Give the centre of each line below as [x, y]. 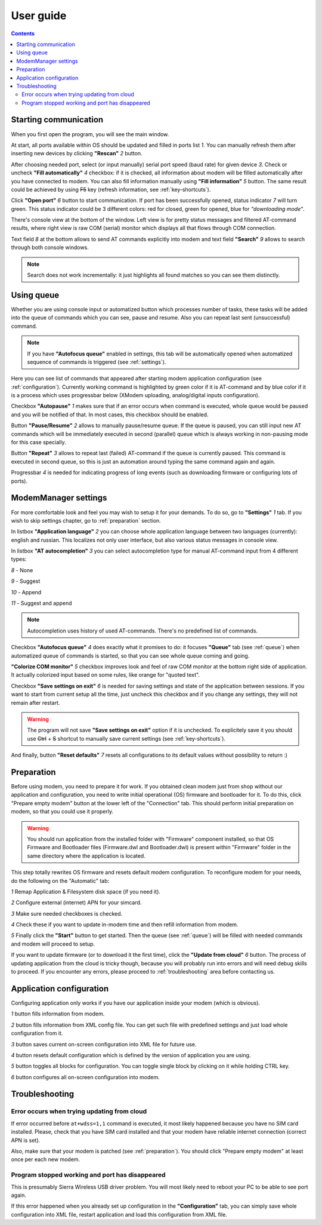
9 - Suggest [26, 581]
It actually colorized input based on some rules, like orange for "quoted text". [105, 675]
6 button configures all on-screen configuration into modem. [86, 1077]
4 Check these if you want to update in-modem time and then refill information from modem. [125, 925]
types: [19, 559]
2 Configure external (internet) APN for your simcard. [76, 902]
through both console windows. [50, 247]
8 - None [22, 570]
